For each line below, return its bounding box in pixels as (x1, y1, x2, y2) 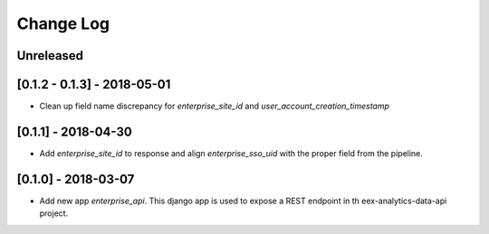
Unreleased (16, 48, 84, 63)
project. (39, 208, 69, 219)
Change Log (16, 14, 110, 33)
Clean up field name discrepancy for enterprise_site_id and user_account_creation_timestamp (39, 100, 389, 112)
